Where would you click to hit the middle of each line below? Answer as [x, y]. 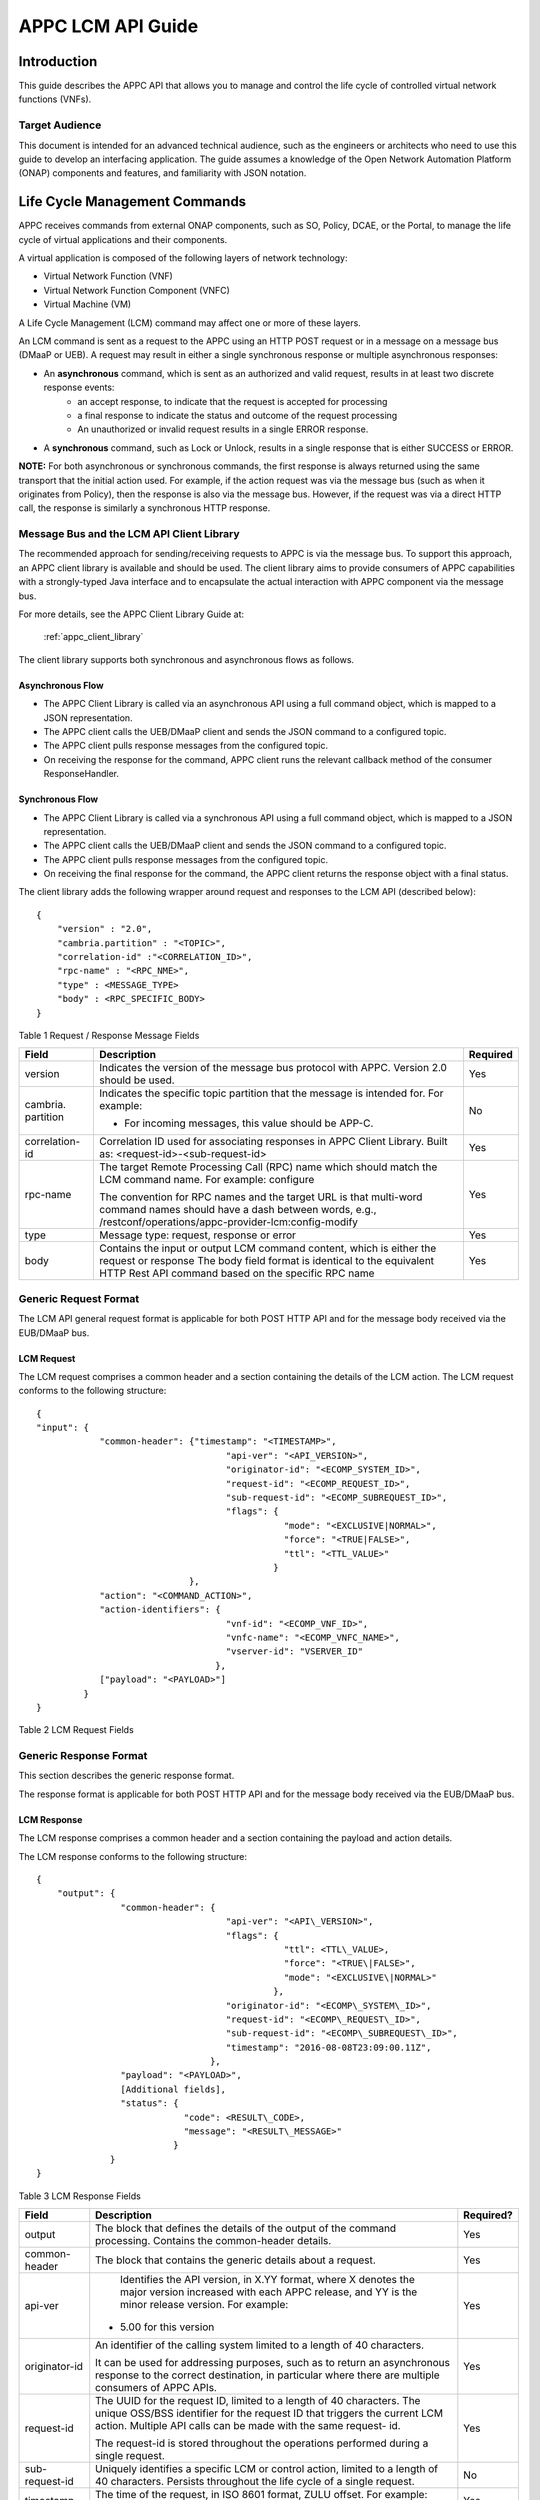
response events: [79, 387]
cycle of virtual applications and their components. [123, 239]
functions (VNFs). [55, 99]
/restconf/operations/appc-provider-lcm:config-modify [229, 1222]
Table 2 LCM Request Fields [76, 1730]
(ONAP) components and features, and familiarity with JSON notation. [162, 173]
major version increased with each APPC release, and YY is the [269, 2292]
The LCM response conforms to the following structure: [133, 1856]
